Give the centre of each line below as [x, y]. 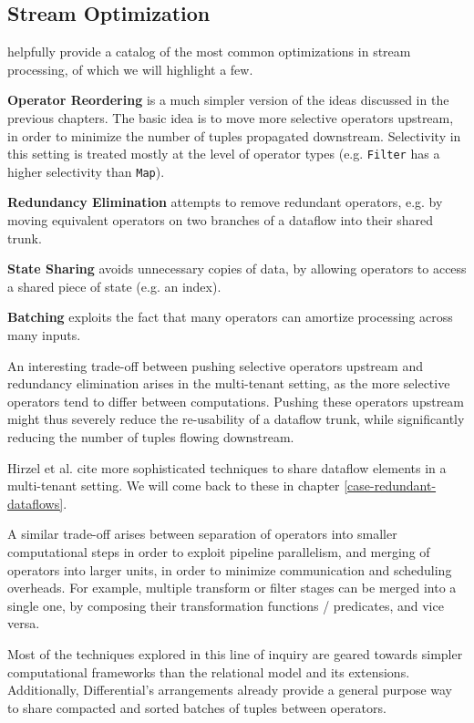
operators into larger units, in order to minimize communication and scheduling [230, 569]
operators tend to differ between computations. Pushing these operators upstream [236, 401]
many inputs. [44, 335]
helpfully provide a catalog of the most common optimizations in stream [209, 52]
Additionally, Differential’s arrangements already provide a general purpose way [230, 690]
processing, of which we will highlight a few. [130, 69]
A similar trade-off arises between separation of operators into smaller [202, 534]
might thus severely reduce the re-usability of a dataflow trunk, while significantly [236, 419]
